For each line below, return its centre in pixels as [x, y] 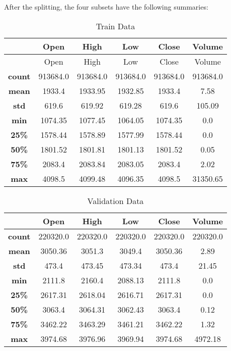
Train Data [115, 26]
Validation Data [115, 200]
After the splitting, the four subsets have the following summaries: [106, 7]
